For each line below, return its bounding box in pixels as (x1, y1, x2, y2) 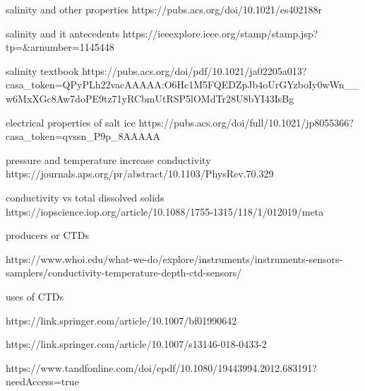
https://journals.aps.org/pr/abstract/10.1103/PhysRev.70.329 (6, 166, 274, 181)
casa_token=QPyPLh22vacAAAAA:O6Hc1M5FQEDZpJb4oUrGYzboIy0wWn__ (6, 77, 359, 92)
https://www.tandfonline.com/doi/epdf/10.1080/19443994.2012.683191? (6, 360, 317, 375)
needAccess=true (6, 374, 79, 389)
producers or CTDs (6, 228, 89, 243)
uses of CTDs (6, 288, 64, 303)
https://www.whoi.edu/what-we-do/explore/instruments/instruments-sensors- (6, 251, 343, 266)
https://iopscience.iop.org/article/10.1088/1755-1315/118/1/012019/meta (6, 204, 324, 218)
